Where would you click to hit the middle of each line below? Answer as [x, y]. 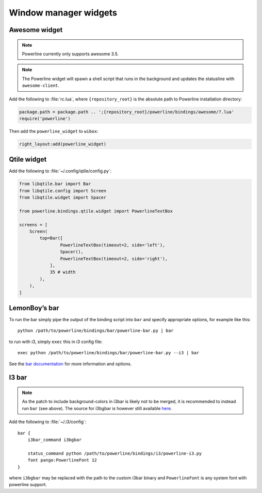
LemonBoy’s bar [34, 308]
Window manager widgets [63, 13]
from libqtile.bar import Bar [55, 184]
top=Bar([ [51, 238]
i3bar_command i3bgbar [55, 440]
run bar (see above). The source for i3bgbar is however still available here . [97, 408]
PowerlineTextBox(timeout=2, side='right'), [114, 259]
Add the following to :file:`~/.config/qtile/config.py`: [60, 171]
